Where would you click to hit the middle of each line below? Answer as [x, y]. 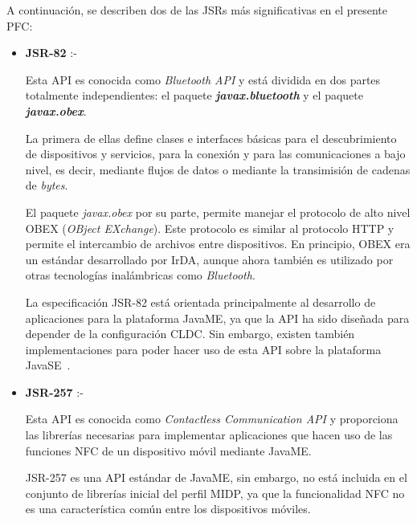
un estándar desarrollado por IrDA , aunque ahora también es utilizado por [209, 259]
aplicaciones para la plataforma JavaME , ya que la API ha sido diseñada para [217, 318]
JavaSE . [48, 365]
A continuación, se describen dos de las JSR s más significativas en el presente [197, 10]
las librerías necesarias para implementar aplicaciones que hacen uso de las [209, 435]
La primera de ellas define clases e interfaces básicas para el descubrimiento [211, 138]
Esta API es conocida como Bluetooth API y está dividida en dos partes [203, 79]
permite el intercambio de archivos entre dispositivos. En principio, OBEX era [218, 244]
